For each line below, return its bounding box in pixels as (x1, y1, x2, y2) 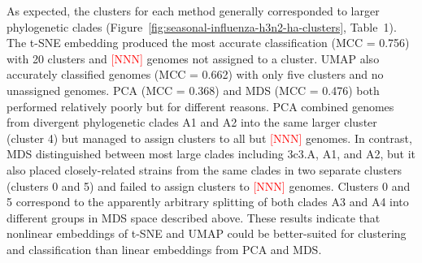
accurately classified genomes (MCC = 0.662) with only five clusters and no (7, 66, 384, 83)
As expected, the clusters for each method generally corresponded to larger (7, 2, 380, 19)
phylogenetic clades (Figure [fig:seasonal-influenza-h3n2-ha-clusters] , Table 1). (7, 18, 397, 35)
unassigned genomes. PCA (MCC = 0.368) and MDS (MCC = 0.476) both (7, 81, 380, 98)
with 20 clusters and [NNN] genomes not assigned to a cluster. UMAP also (7, 50, 380, 67)
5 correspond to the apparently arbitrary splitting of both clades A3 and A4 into (7, 193, 409, 210)
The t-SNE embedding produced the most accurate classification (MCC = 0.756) (7, 34, 410, 51)
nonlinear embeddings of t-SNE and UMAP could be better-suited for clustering (7, 225, 407, 242)
